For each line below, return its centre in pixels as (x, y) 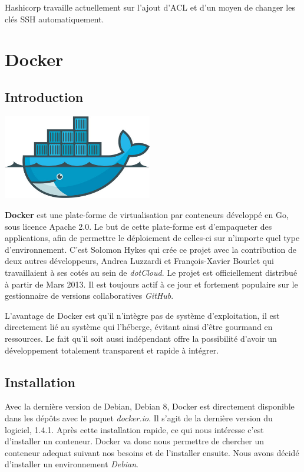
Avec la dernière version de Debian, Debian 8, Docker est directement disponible (150, 406)
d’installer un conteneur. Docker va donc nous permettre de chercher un (135, 441)
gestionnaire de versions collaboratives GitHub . (89, 296)
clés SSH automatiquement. (54, 19)
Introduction (44, 96)
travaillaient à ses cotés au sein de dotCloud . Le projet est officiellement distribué (151, 272)
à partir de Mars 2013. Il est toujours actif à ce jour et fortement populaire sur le (151, 284)
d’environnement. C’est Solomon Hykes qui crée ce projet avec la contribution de (151, 249)
